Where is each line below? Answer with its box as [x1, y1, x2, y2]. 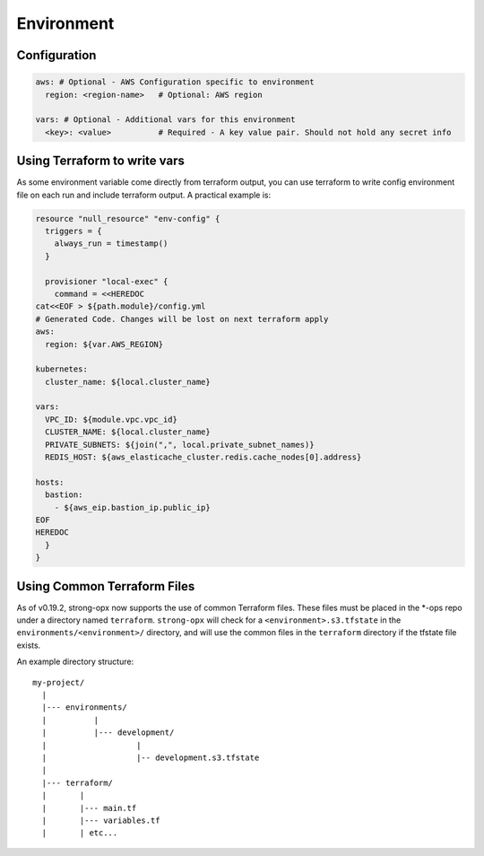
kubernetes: [35, 364, 89, 374]
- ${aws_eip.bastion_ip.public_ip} [54, 502, 211, 512]
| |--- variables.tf [41, 815, 160, 825]
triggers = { [45, 225, 102, 236]
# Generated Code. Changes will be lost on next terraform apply [35, 314, 329, 324]
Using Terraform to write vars [16, 153, 186, 169]
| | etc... [41, 828, 118, 838]
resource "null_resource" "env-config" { [35, 214, 220, 223]
